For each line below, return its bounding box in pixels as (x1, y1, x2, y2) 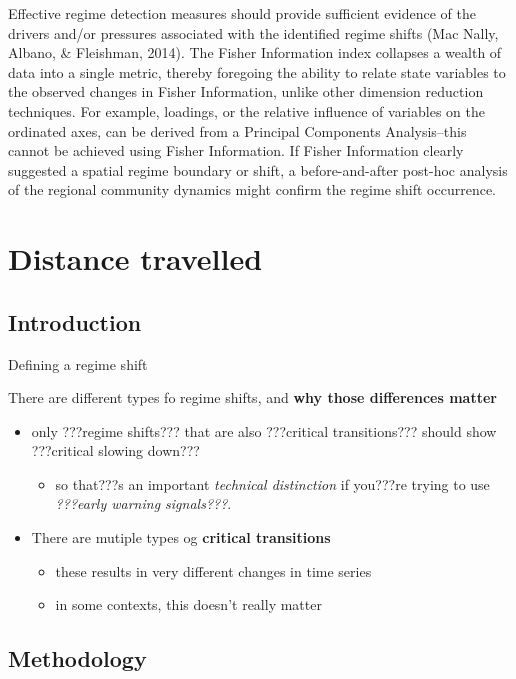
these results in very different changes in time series (55, 560, 372, 581)
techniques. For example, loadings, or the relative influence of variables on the (8, 100, 485, 121)
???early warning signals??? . (55, 493, 232, 514)
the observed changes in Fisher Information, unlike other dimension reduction (8, 81, 484, 102)
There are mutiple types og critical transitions (31, 527, 331, 548)
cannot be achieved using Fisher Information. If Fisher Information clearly (8, 140, 464, 161)
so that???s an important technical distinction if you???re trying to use (55, 473, 490, 494)
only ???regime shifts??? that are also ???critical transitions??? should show (31, 420, 497, 441)
